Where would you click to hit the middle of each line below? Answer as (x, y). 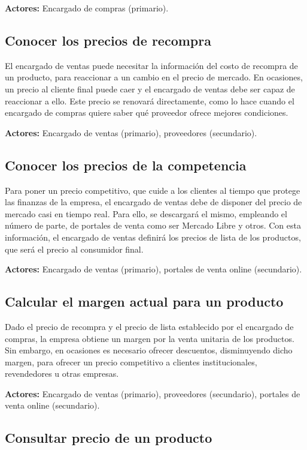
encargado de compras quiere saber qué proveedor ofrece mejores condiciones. (147, 112)
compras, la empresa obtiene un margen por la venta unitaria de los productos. (150, 338)
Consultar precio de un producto (109, 438)
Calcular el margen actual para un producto (144, 301)
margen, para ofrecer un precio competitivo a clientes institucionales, (131, 361)
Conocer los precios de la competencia (126, 165)
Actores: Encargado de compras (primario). (87, 8)
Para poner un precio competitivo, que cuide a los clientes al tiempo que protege (153, 190)
